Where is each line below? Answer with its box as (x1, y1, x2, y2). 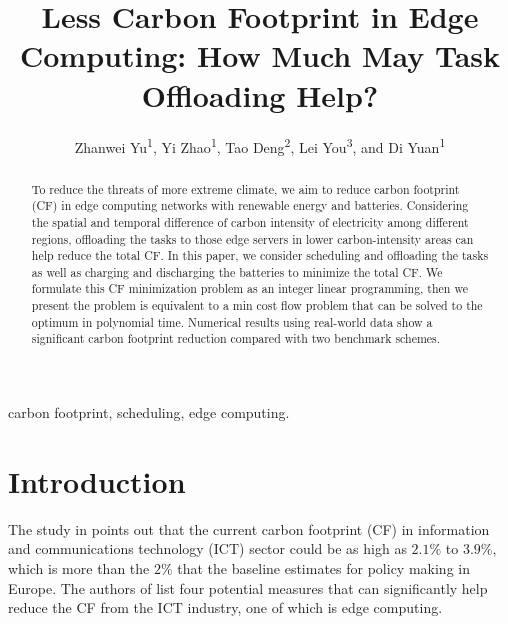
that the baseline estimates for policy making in (177, 558, 470, 579)
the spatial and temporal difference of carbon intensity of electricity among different (31, 213, 469, 230)
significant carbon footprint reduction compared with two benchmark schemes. (31, 330, 441, 347)
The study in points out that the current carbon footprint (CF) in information (8, 518, 490, 539)
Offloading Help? (141, 74, 379, 115)
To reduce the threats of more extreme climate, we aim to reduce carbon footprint (31, 180, 460, 197)
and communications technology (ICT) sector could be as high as (8, 538, 407, 559)
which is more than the (8, 558, 150, 579)
